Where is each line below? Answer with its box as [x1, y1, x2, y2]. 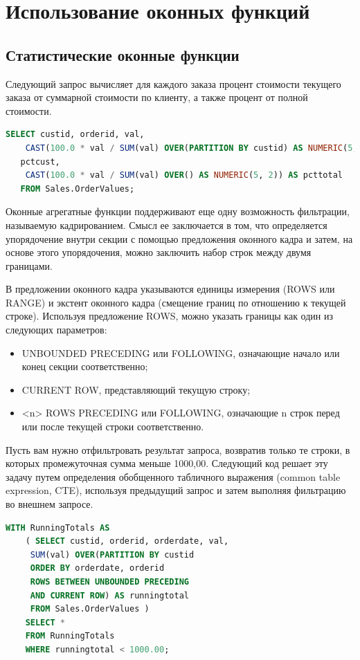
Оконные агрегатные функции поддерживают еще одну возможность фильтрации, [6, 204, 350, 219]
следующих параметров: [6, 322, 107, 337]
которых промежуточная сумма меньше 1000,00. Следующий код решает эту [6, 456, 328, 470]
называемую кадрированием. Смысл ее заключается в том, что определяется [6, 217, 327, 232]
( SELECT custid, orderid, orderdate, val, [25, 536, 229, 547]
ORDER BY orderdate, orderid [30, 563, 165, 574]
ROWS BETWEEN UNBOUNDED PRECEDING [30, 576, 189, 587]
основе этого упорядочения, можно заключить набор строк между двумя [6, 245, 312, 259]
